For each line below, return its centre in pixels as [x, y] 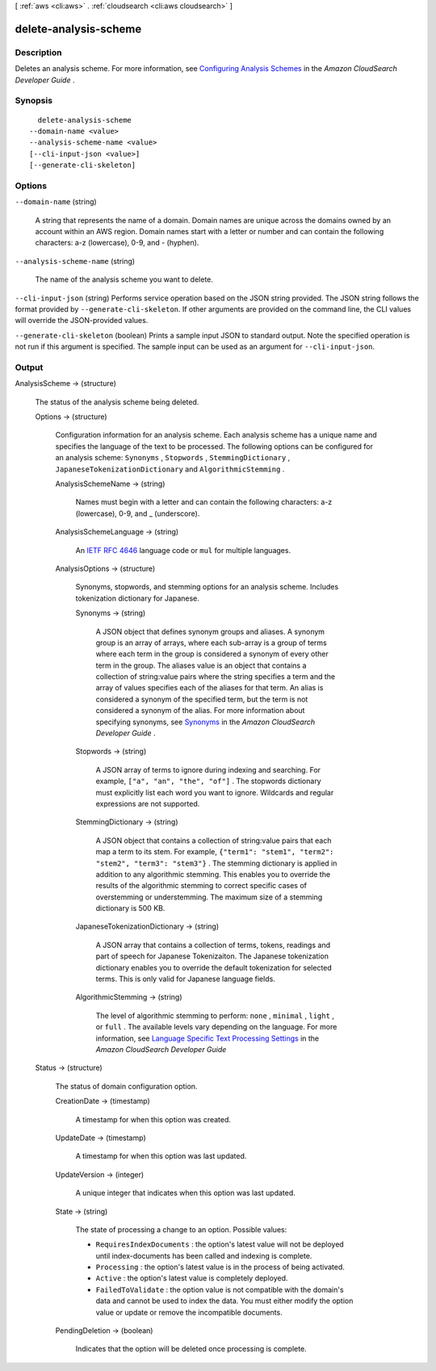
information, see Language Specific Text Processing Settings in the [208, 1038]
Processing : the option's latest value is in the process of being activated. [220, 1267]
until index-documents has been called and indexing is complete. [204, 1256]
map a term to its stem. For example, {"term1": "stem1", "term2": [215, 852]
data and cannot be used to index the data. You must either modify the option [224, 1301]
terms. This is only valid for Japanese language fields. [186, 979]
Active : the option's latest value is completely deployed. [192, 1278]
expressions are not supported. [148, 803]
